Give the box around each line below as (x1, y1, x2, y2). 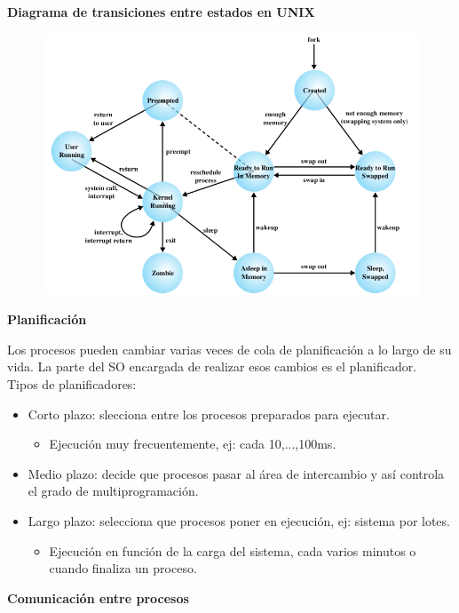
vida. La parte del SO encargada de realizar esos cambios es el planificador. (7, 357, 417, 376)
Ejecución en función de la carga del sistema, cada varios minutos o (49, 541, 416, 560)
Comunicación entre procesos (7, 588, 189, 607)
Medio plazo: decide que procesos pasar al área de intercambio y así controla (28, 464, 445, 482)
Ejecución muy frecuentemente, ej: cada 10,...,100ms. (49, 434, 336, 453)
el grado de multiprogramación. (28, 482, 199, 500)
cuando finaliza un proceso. (49, 559, 197, 577)
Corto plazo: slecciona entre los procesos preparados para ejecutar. (28, 404, 390, 423)
